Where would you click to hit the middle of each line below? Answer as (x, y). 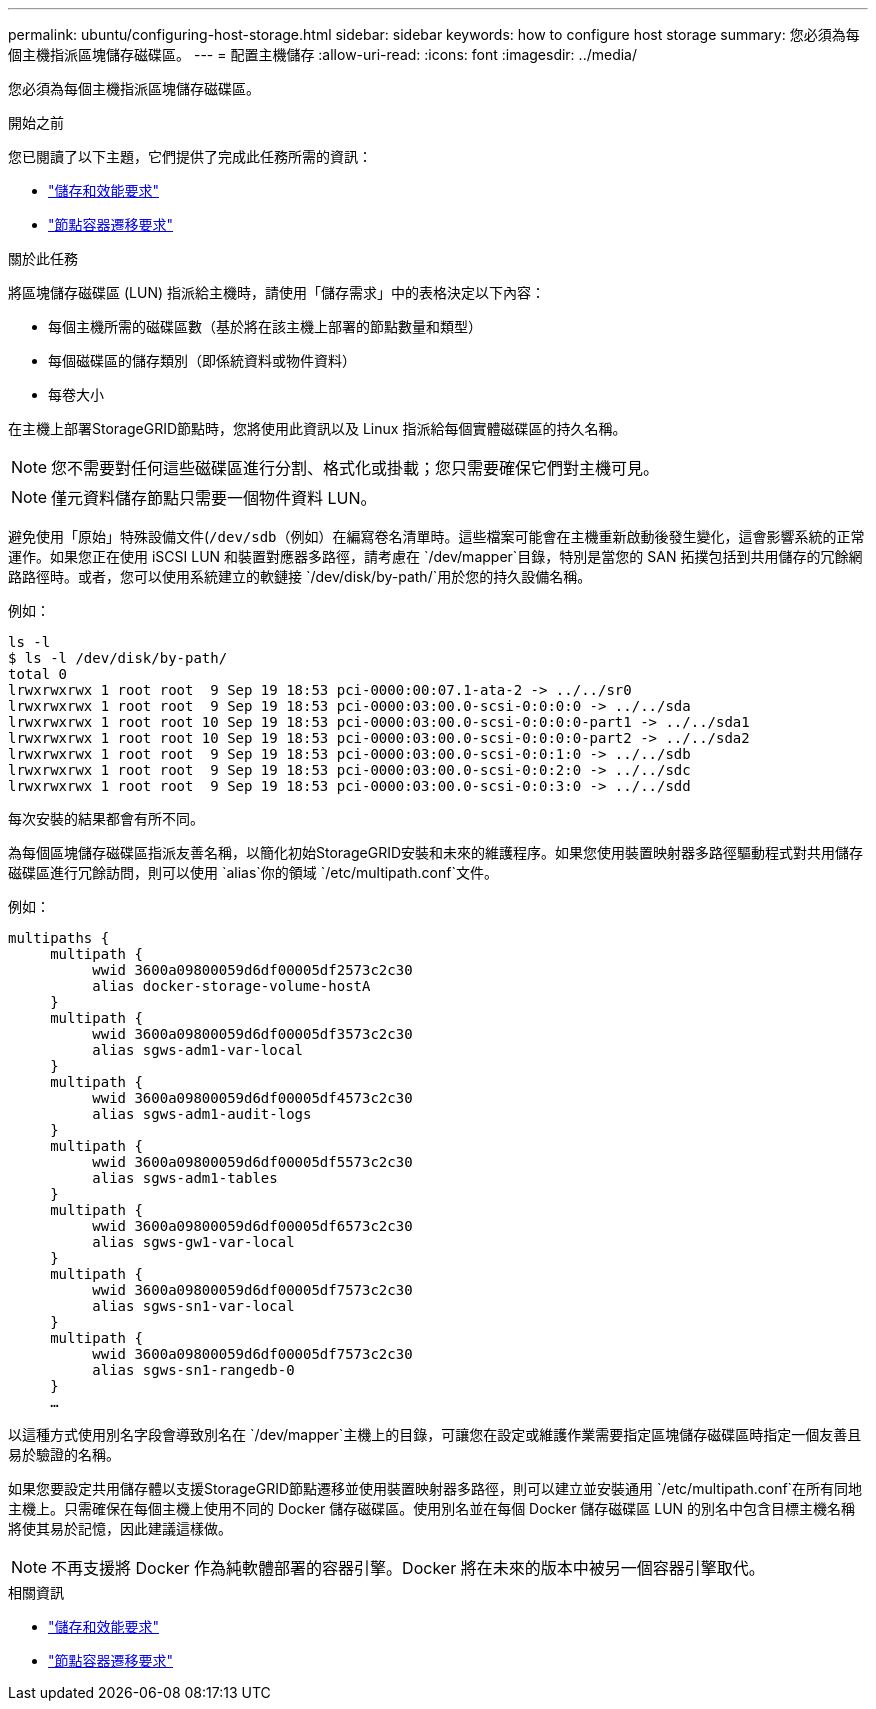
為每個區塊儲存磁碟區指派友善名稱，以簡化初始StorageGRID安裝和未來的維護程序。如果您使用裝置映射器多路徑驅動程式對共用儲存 (436, 852)
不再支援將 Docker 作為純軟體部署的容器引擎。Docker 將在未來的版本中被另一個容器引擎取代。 (408, 1568)
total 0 (38, 674)
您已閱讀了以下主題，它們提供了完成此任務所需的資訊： (190, 156)
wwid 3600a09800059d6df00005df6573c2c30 (252, 1226)
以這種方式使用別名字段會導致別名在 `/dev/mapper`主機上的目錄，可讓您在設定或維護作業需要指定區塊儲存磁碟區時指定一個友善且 (435, 1434)
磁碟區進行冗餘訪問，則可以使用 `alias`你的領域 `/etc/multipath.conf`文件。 (253, 872)
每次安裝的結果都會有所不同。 (106, 818)
